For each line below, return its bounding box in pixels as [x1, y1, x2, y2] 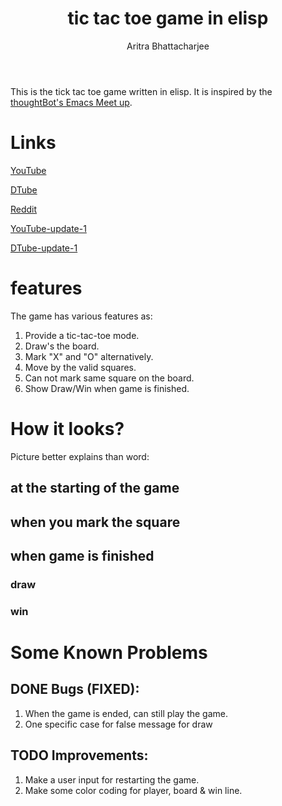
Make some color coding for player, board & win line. [24, 784, 243, 796]
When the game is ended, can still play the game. [24, 707, 229, 719]
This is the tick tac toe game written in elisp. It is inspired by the [10, 85, 273, 97]
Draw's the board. [24, 340, 100, 352]
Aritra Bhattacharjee [126, 40, 210, 52]
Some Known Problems [10, 641, 208, 664]
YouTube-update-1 [10, 222, 87, 234]
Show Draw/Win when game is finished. [24, 382, 190, 394]
